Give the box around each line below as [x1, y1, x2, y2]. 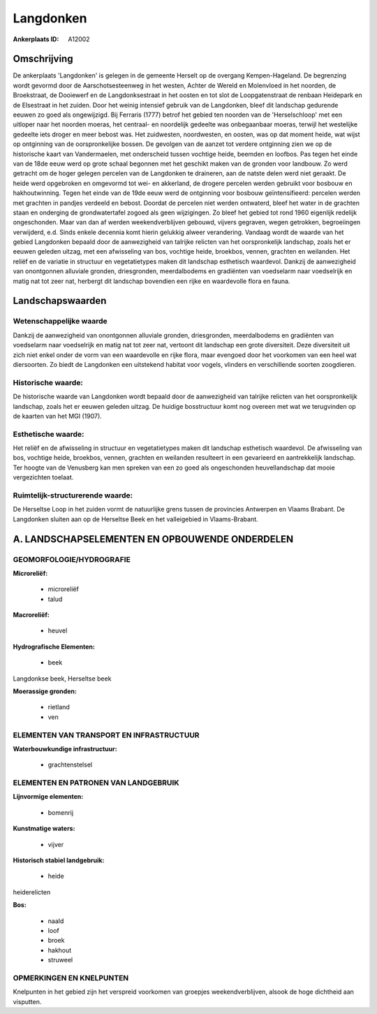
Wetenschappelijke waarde [13, 317, 108, 326]
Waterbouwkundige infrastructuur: [13, 744, 118, 753]
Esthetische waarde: [13, 429, 84, 439]
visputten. [13, 997, 42, 1006]
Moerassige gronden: [13, 687, 77, 695]
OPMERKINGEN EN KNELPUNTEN [13, 973, 129, 983]
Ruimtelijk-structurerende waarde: [13, 490, 133, 500]
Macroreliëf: [13, 611, 50, 619]
